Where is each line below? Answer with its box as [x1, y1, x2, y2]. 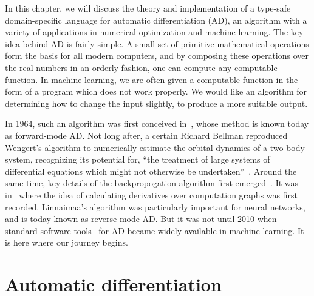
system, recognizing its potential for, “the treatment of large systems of [5, 153, 270, 166]
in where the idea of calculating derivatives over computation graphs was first [5, 188, 298, 201]
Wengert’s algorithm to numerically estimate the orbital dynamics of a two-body [5, 141, 305, 153]
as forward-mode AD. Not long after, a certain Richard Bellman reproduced [5, 129, 288, 141]
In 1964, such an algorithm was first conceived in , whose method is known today [5, 117, 309, 130]
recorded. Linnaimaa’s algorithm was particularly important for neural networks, [5, 200, 305, 213]
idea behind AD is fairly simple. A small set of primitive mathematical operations [5, 37, 309, 50]
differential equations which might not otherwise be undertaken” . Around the [5, 164, 297, 177]
